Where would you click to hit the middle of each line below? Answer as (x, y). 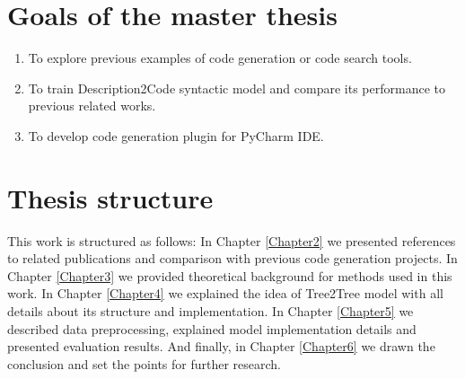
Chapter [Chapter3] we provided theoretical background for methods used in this (230, 275)
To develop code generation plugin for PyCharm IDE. (176, 135)
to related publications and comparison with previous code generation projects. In (232, 258)
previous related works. (92, 106)
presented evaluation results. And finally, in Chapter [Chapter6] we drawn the (221, 346)
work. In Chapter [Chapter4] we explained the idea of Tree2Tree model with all (225, 293)
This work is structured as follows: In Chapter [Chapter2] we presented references (232, 240)
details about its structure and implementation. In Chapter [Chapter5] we (211, 311)
